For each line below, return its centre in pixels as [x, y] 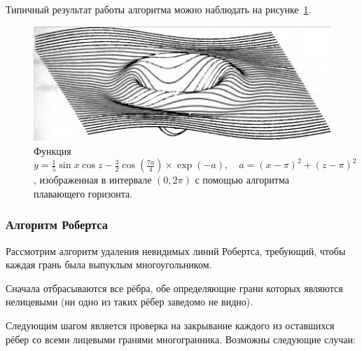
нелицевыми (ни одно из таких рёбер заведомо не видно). [130, 302]
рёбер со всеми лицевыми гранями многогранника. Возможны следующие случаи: [181, 339]
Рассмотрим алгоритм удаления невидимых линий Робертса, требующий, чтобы [176, 250]
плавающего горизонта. [83, 193]
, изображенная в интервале [93, 180]
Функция [53, 150]
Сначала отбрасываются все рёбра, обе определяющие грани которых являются [174, 288]
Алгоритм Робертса [57, 225]
